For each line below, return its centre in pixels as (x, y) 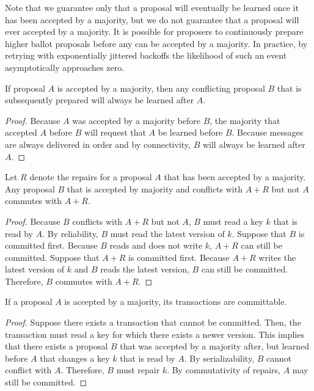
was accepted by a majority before (136, 120)
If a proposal (29, 301)
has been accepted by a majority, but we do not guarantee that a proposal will (152, 19)
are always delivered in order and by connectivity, (98, 144)
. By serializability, (219, 358)
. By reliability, (70, 233)
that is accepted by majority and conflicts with (155, 188)
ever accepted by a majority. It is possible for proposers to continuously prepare (154, 31)
